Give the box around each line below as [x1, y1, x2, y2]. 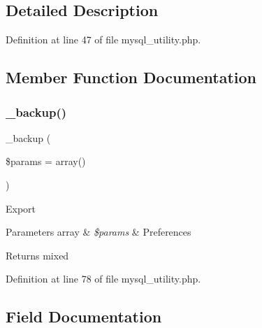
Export [6, 201, 36, 215]
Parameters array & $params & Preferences [6, 224, 191, 239]
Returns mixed [6, 248, 69, 262]
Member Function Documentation [6, 66, 257, 88]
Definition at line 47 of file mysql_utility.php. [6, 32, 201, 47]
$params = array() [6, 154, 86, 169]
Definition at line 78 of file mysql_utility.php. [6, 271, 201, 286]
